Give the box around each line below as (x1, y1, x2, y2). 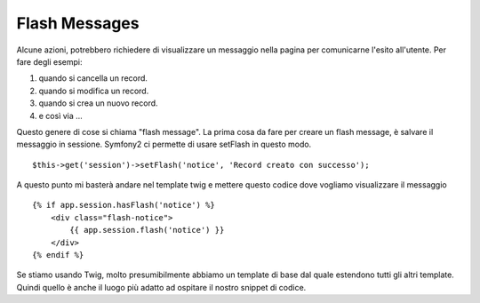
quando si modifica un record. (38, 85, 149, 96)
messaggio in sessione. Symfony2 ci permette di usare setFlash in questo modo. (16, 139, 312, 150)
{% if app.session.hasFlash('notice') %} (32, 200, 215, 211)
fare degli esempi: (16, 56, 83, 67)
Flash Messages (16, 13, 140, 33)
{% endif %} (32, 250, 84, 260)
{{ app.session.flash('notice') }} (69, 225, 225, 235)
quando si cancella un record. (38, 73, 148, 84)
